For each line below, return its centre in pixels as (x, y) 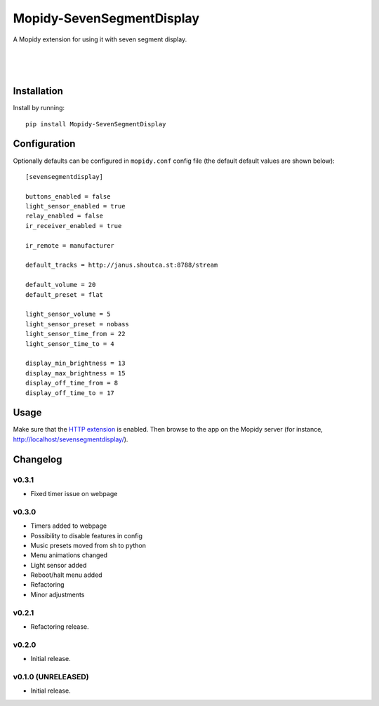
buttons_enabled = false (68, 196)
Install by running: (39, 108)
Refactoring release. (60, 626)
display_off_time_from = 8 (72, 383)
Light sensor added (59, 565)
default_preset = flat (65, 294)
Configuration (44, 144)
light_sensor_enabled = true (75, 206)
